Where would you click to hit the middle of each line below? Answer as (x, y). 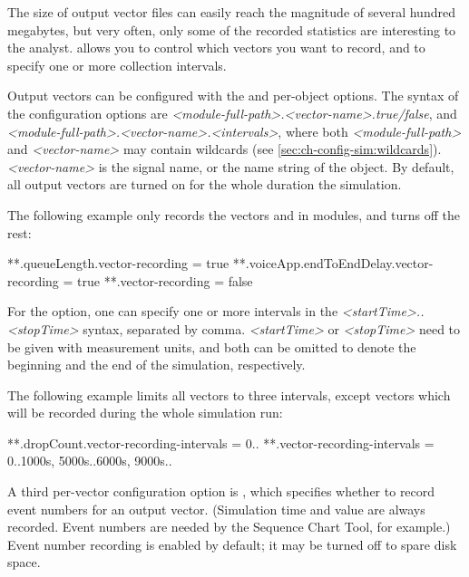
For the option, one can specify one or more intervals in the (173, 311)
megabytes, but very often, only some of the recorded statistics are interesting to (232, 29)
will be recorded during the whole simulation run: (145, 413)
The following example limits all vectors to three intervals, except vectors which (229, 394)
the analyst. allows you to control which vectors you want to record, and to (216, 48)
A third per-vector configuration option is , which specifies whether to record (221, 491)
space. (24, 562)
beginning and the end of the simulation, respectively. (156, 365)
